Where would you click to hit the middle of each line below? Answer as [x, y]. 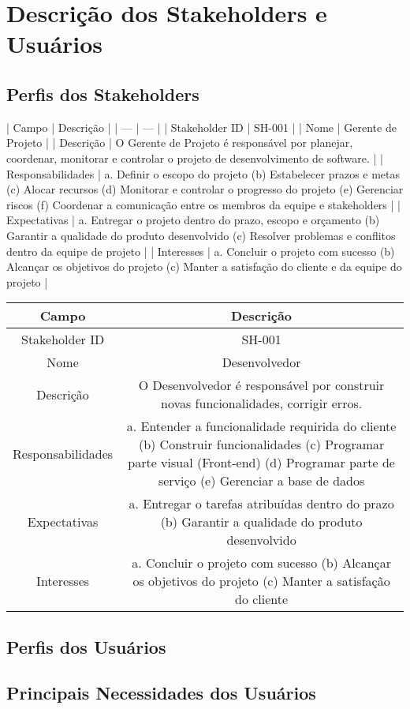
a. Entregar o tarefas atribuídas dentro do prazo [261, 504]
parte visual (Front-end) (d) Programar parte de [261, 463]
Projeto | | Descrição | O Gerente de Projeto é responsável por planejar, [180, 143]
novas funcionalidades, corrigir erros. [261, 403]
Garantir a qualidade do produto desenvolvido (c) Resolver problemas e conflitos [201, 235]
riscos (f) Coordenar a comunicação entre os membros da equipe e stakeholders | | [203, 204]
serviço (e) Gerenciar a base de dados [261, 481]
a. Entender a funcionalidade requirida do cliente [261, 426]
